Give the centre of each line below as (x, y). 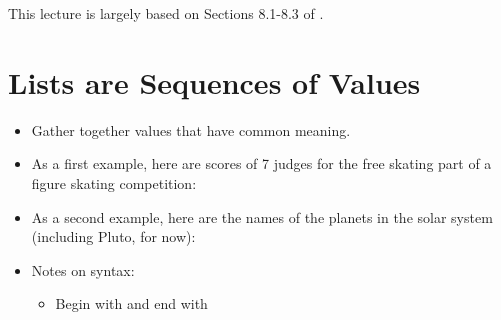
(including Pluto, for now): (113, 236)
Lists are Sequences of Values (214, 81)
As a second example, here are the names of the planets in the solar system (262, 216)
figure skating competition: (114, 182)
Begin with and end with (131, 303)
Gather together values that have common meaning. (191, 129)
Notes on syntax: (83, 269)
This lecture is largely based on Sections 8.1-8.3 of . (166, 13)
